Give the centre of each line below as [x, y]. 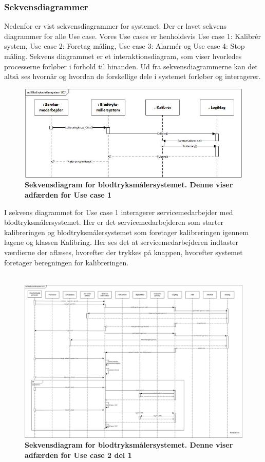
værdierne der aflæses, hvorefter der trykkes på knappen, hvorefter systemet [124, 252]
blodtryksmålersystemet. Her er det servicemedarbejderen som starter [114, 222]
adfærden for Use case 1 [68, 195]
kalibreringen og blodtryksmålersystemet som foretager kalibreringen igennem [127, 232]
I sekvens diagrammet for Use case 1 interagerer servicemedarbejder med [119, 212]
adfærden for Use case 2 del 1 [78, 455]
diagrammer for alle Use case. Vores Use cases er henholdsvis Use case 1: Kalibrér [132, 36]
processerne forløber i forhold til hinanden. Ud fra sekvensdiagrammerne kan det [131, 66]
